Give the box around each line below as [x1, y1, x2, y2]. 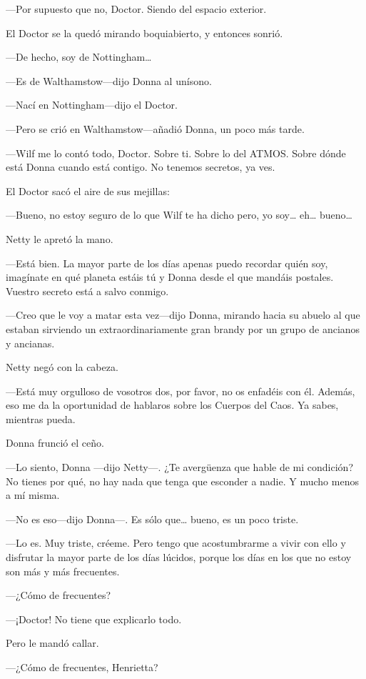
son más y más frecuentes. [6, 563, 120, 578]
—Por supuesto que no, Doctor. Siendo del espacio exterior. [6, 1, 267, 16]
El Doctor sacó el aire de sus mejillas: [6, 183, 170, 198]
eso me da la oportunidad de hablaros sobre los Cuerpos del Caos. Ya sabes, [6, 397, 339, 412]
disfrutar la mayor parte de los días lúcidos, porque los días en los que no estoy [6, 550, 352, 565]
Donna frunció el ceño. [6, 435, 104, 450]
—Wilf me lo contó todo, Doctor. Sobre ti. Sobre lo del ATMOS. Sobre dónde [6, 145, 346, 160]
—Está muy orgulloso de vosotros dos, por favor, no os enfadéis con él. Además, [6, 383, 355, 398]
